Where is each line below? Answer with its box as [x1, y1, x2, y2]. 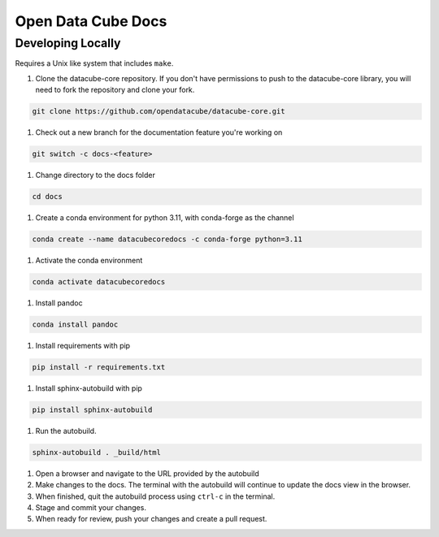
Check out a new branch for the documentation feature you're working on [35, 128, 283, 137]
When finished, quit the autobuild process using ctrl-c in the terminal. [35, 492, 276, 501]
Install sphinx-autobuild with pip [35, 383, 142, 393]
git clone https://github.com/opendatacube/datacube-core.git [32, 106, 285, 116]
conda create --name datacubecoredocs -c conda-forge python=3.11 [32, 235, 302, 244]
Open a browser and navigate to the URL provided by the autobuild [35, 468, 259, 479]
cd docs [32, 192, 63, 201]
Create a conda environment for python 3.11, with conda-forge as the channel [35, 213, 294, 223]
